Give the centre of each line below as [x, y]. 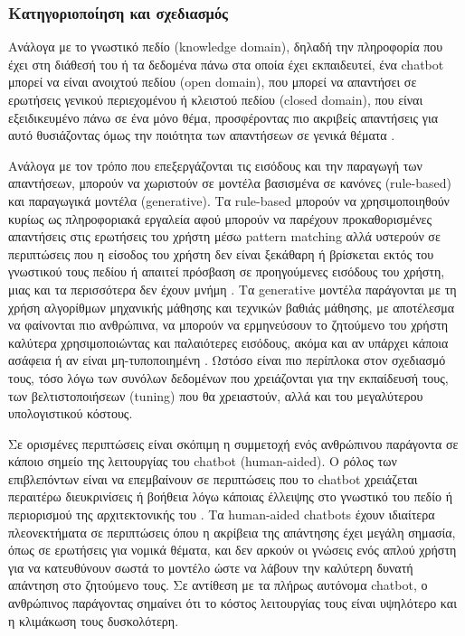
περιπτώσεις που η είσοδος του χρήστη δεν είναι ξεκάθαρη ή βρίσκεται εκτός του [221, 253]
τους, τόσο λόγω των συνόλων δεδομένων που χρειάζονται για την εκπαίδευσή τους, [228, 377]
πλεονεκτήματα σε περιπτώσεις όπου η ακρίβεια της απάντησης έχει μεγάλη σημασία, [232, 532]
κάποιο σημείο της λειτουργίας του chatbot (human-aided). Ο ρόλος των [203, 461]
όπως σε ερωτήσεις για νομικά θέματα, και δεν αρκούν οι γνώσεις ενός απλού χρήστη [232, 550]
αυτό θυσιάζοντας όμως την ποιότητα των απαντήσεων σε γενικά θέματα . [202, 135]
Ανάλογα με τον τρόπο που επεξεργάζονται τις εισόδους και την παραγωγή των [215, 165]
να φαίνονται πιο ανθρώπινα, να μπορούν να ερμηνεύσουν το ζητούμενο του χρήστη [228, 325]
